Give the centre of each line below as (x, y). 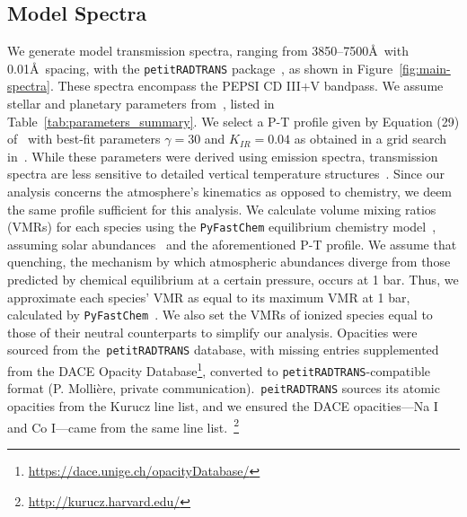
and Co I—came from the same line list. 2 (123, 425)
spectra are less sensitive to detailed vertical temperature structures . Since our (226, 174)
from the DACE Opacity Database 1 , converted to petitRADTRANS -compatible (219, 369)
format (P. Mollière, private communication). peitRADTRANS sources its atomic (224, 388)
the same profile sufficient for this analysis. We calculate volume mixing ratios (222, 209)
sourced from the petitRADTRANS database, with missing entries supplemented (223, 350)
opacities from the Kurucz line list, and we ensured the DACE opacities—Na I (223, 406)
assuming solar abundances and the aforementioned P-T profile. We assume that (232, 244)
